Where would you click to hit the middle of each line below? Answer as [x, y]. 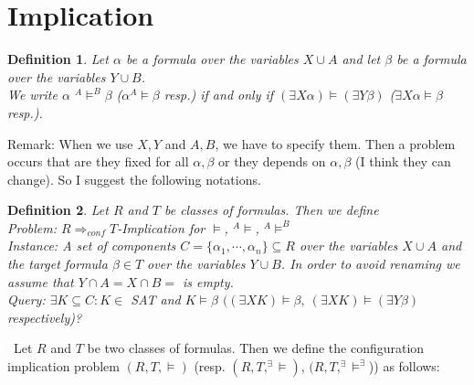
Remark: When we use [70, 143]
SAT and [156, 299]
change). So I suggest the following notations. [134, 179]
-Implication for [161, 227]
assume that [41, 281]
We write [32, 95]
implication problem [63, 366]
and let [361, 59]
